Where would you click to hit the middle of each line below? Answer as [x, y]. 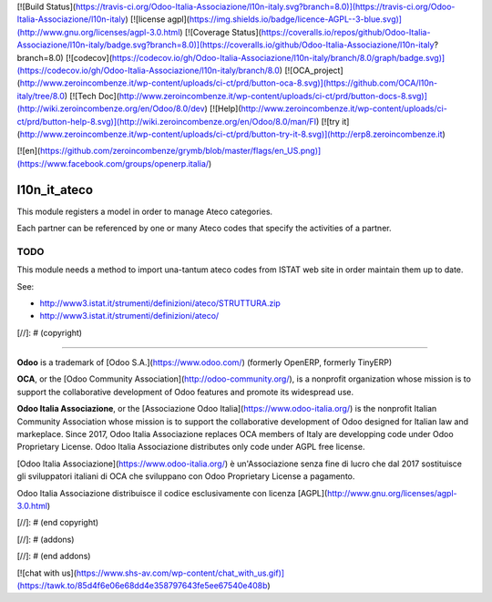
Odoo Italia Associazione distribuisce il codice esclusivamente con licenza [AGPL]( [172, 493]
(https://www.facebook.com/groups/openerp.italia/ [113, 163]
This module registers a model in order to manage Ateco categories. [145, 211]
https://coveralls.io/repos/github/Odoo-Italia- [346, 32]
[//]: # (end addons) [54, 556]
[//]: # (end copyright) [58, 523]
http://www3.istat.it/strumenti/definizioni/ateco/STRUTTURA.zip [160, 303]
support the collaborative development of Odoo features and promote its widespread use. [185, 392]
